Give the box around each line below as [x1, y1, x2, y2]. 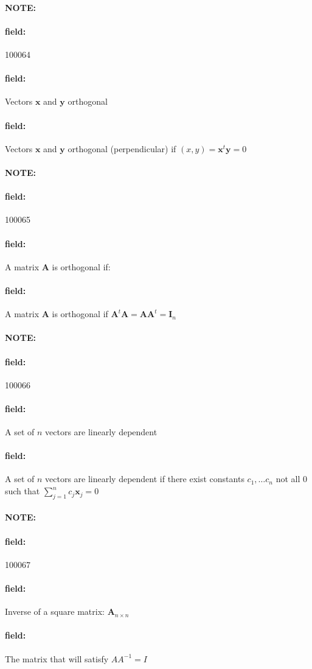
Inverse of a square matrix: [5, 605, 105, 618]
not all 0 [276, 472, 308, 485]
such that [5, 485, 40, 497]
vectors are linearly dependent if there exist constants [45, 472, 244, 485]
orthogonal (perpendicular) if [68, 142, 176, 155]
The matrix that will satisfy [5, 652, 109, 665]
